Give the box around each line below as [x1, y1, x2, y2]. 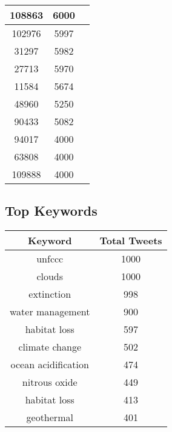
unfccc [36, 252, 64, 266]
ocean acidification [10, 357, 89, 372]
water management [10, 304, 90, 319]
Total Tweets [99, 233, 162, 248]
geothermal [26, 410, 73, 425]
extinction [28, 287, 71, 301]
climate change [18, 340, 81, 354]
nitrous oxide [22, 375, 78, 389]
